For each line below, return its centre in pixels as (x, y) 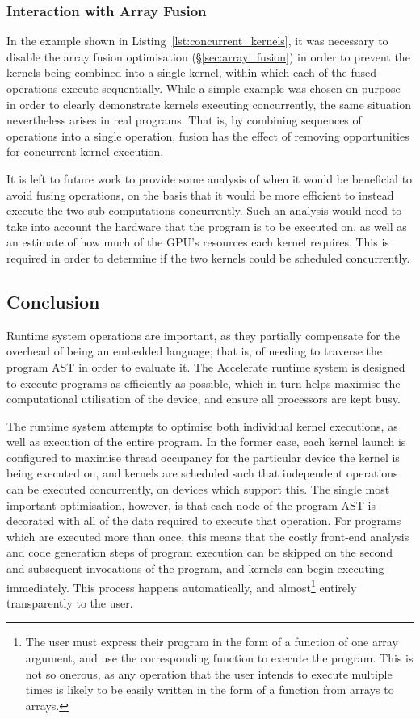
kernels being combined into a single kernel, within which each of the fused (192, 72)
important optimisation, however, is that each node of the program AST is (191, 505)
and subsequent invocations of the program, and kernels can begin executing (195, 568)
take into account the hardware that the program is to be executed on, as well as (207, 226)
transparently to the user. (70, 602)
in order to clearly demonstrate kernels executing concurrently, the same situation (209, 104)
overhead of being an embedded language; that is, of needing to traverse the (194, 351)
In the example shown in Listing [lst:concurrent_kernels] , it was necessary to (197, 41)
